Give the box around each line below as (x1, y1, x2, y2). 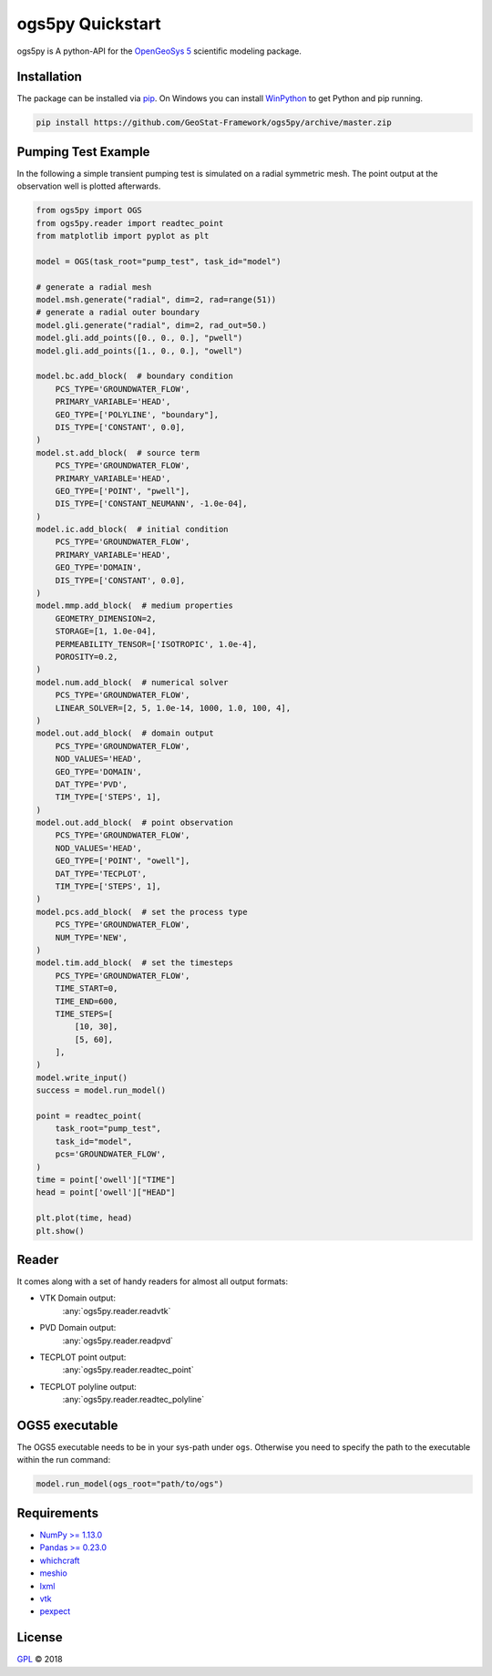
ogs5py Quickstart (16, 14, 161, 34)
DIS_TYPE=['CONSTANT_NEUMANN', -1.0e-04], (55, 499, 248, 509)
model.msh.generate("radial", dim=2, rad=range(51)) (36, 294, 277, 305)
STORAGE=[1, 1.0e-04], (55, 626, 157, 637)
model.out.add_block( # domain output (36, 728, 214, 738)
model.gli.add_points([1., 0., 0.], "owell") (36, 345, 243, 355)
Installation (16, 69, 82, 85)
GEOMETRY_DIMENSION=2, (55, 613, 157, 623)
